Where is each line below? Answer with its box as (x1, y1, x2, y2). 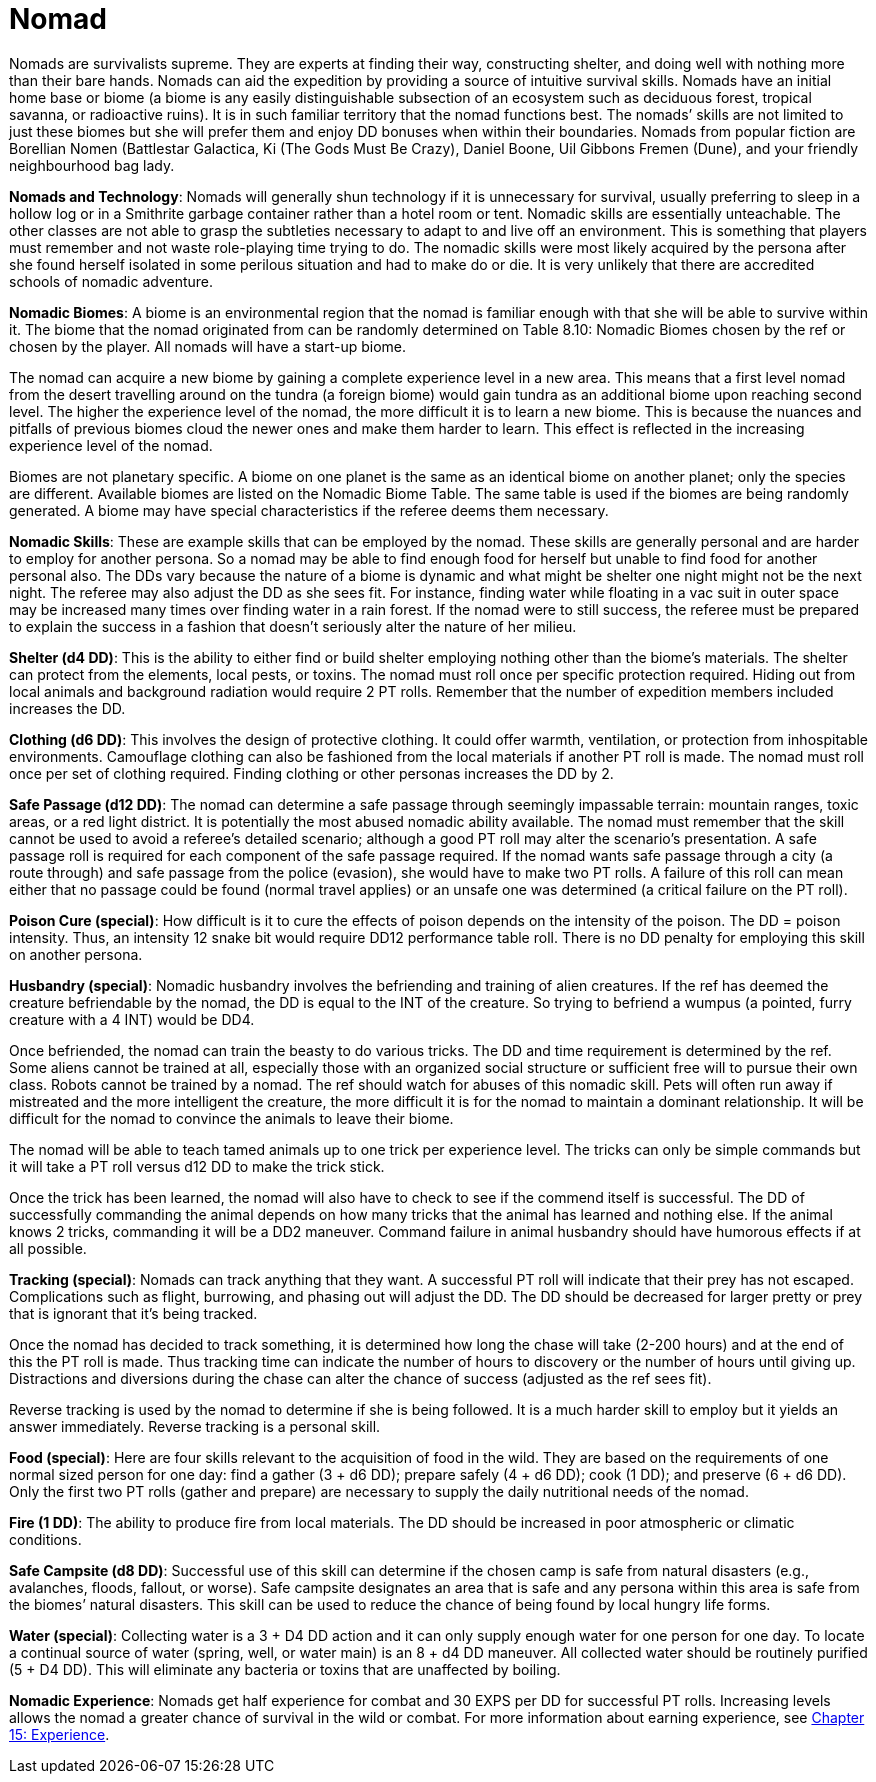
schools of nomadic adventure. (9, 272, 213, 290)
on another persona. (9, 945, 143, 963)
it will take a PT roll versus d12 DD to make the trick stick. (9, 1157, 385, 1175)
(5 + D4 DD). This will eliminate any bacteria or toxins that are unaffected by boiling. (9, 1660, 561, 1678)
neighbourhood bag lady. (9, 156, 175, 174)
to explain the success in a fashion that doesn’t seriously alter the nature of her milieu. (9, 617, 577, 635)
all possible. (9, 1239, 87, 1257)
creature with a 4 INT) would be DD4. (9, 1010, 255, 1028)
